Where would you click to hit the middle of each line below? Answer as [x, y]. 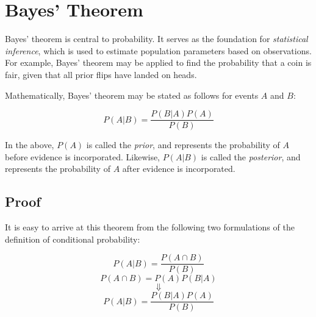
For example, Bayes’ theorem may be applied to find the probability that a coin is [158, 62]
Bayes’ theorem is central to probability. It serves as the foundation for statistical [156, 39]
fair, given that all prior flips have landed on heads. [101, 74]
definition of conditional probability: [73, 239]
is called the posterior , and [251, 156]
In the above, [30, 145]
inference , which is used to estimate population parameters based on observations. [158, 50]
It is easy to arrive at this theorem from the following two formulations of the [150, 227]
